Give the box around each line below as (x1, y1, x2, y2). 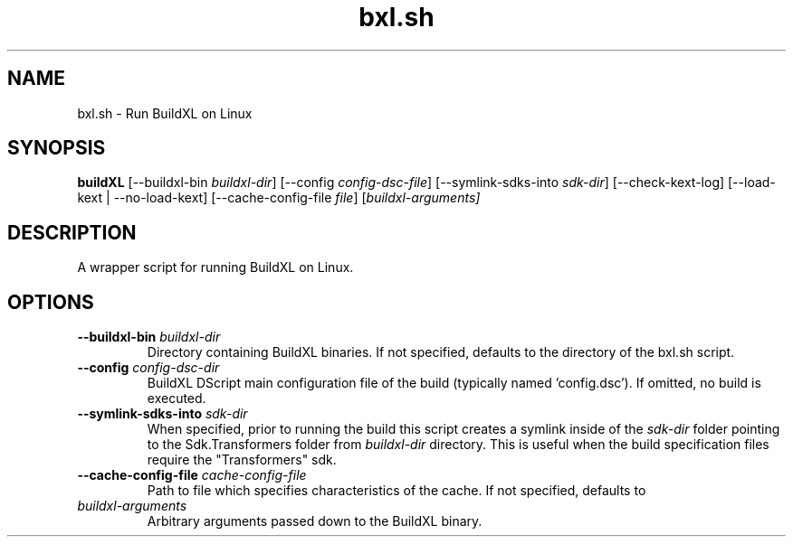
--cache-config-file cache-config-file (77, 467, 307, 483)
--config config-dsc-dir (77, 360, 220, 376)
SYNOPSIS (7, 136, 106, 160)
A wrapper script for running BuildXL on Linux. (77, 259, 354, 276)
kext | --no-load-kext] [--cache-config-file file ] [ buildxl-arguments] (77, 190, 481, 206)
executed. (147, 390, 206, 407)
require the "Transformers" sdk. (147, 452, 337, 468)
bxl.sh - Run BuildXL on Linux (77, 105, 253, 121)
